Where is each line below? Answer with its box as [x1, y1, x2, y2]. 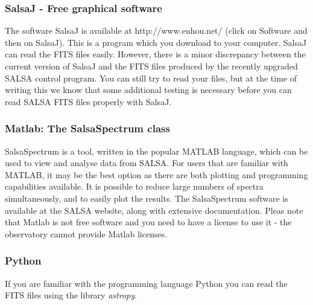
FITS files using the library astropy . [5, 289, 137, 301]
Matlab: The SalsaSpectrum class [5, 121, 170, 136]
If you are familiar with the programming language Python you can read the [5, 277, 288, 289]
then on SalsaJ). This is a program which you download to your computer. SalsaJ [5, 36, 307, 48]
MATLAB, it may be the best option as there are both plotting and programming [5, 168, 308, 181]
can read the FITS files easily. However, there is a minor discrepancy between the [5, 48, 306, 60]
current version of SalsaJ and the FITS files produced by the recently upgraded [5, 60, 298, 72]
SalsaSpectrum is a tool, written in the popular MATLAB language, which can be [5, 144, 308, 157]
